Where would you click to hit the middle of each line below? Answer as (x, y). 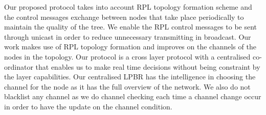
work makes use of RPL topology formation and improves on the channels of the (130, 47)
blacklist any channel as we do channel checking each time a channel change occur (133, 96)
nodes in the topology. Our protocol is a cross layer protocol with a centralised (127, 56)
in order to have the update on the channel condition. (88, 106)
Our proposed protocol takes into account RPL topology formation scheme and (128, 7)
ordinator (19, 66)
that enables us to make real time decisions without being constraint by (148, 66)
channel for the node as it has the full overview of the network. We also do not (127, 86)
